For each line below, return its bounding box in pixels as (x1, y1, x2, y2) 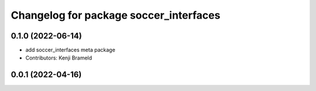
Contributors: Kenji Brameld (25, 54, 92, 61)
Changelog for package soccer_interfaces (11, 9, 221, 22)
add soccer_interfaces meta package (25, 47, 115, 54)
